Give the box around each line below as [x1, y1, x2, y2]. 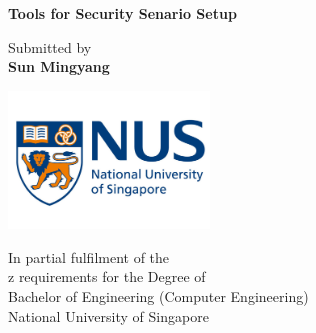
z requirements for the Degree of [8, 266, 206, 287]
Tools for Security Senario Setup [8, 3, 237, 23]
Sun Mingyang [8, 56, 110, 77]
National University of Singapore [8, 305, 209, 326]
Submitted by [8, 36, 92, 57]
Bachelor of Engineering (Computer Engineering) [8, 286, 309, 307]
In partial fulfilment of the [8, 246, 170, 267]
